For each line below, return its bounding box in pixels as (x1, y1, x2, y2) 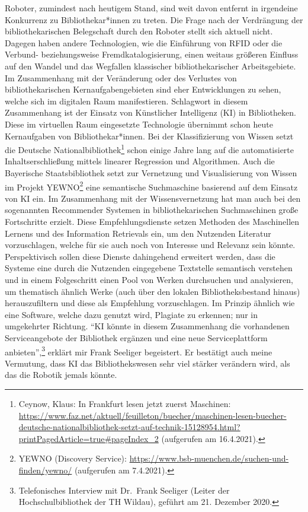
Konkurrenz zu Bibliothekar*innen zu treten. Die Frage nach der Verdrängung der (5, 13, 303, 26)
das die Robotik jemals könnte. (5, 368, 117, 381)
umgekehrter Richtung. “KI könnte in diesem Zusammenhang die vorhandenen (5, 320, 290, 332)
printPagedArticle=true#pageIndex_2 (18, 432, 159, 444)
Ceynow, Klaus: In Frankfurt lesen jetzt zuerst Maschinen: (18, 397, 231, 409)
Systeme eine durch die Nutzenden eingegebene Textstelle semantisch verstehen (5, 262, 293, 274)
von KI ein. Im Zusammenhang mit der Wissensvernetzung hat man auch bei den (5, 192, 301, 204)
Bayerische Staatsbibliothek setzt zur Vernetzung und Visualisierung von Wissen (5, 166, 297, 179)
